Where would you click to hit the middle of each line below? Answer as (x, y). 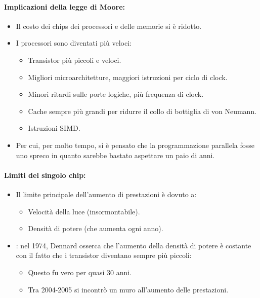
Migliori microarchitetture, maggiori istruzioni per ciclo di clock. (128, 77)
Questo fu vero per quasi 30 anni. (80, 272)
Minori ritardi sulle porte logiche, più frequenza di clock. (116, 94)
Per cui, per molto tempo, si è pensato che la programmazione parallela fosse (135, 145)
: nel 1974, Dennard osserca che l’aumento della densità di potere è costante (134, 245)
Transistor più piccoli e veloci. (75, 60)
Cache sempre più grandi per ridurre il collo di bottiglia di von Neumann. (142, 111)
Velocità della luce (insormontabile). (84, 211)
